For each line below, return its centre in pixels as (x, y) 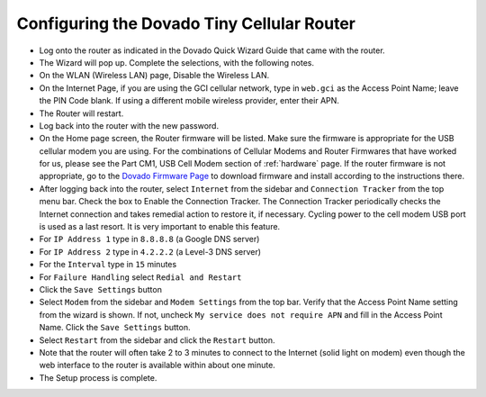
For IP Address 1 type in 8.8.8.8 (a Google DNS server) (149, 239)
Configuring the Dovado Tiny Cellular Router (186, 23)
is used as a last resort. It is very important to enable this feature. (160, 227)
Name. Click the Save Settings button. (115, 328)
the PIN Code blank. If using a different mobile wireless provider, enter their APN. (189, 101)
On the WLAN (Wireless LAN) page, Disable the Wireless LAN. (154, 76)
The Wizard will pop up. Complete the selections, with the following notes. (177, 62)
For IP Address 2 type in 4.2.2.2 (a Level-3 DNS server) (150, 251)
